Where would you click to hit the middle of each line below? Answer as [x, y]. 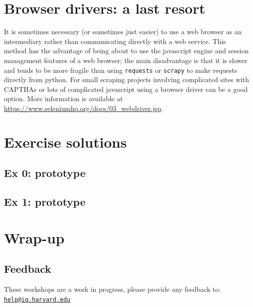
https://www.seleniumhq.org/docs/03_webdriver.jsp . [84, 108]
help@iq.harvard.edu [37, 299]
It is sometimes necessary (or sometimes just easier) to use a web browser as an [123, 32]
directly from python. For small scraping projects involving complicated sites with [126, 79]
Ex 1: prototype [45, 202]
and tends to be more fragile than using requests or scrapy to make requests [121, 70]
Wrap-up [34, 237]
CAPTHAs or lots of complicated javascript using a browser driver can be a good [126, 89]
